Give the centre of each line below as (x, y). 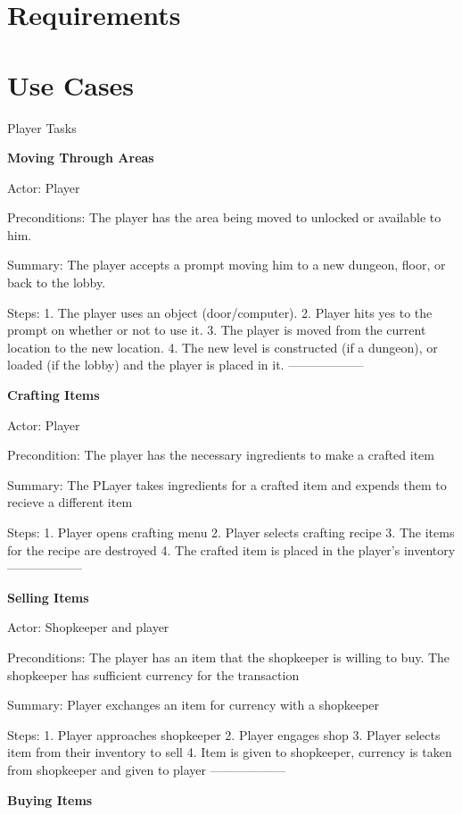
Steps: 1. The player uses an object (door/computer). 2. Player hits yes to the (220, 312)
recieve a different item (70, 502)
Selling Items (48, 597)
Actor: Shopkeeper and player (88, 627)
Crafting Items (54, 395)
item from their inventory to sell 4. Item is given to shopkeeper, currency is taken (230, 752)
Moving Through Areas (81, 158)
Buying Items (50, 799)
